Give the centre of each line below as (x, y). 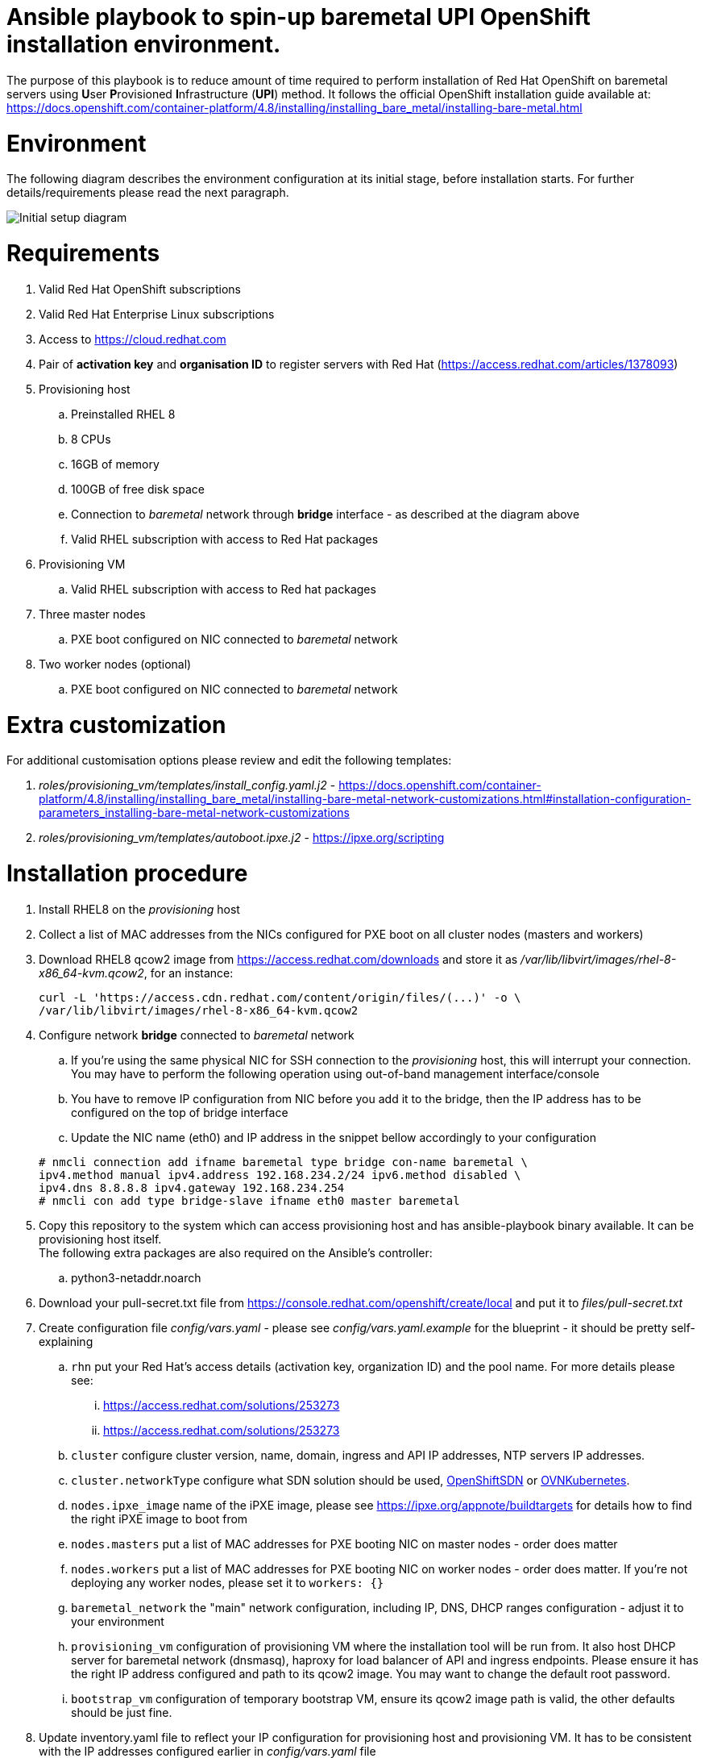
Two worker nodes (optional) (115, 664)
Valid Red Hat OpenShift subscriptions (140, 289)
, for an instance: (189, 973)
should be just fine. (122, 1712)
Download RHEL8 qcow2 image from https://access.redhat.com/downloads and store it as (278, 959)
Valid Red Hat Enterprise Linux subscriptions (157, 314)
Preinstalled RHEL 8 (123, 414)
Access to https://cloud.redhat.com (133, 339)
